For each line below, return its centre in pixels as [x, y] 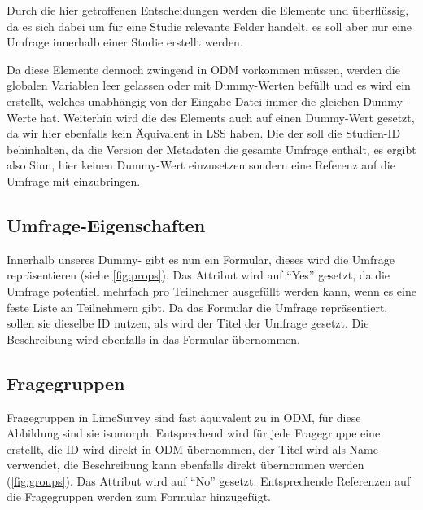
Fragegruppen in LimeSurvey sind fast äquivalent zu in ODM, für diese [184, 417]
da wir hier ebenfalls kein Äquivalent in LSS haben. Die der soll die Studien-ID [204, 133]
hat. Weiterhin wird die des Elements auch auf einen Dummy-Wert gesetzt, [227, 117]
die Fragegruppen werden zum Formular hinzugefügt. [139, 497]
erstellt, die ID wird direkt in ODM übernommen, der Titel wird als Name [192, 448]
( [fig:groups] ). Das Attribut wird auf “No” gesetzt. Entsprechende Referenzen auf [209, 480]
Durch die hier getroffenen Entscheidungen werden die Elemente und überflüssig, [208, 10]
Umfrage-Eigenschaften [106, 224]
